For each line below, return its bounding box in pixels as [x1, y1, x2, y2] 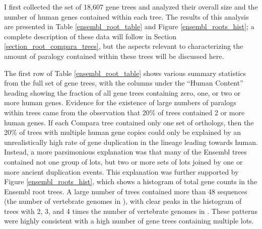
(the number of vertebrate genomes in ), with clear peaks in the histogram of [4, 196, 242, 206]
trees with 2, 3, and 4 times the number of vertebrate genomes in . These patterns [4, 205, 257, 216]
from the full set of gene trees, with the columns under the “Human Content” [4, 78, 243, 88]
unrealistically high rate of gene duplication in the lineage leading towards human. [4, 136, 258, 147]
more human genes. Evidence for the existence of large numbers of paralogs [4, 97, 236, 108]
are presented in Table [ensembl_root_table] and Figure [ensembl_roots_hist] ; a [4, 21, 254, 32]
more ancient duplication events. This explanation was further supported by [4, 166, 239, 177]
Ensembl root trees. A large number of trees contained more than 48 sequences [4, 186, 247, 196]
